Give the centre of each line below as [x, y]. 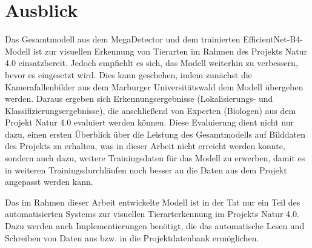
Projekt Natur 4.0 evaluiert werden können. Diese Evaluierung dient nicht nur [149, 122]
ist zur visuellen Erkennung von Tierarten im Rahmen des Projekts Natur [170, 51]
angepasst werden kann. [49, 182]
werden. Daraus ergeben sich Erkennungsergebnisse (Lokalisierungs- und [139, 99]
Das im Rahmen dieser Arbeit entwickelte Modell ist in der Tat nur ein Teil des [153, 202]
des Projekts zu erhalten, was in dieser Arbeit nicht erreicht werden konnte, [145, 146]
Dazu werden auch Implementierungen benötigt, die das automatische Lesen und [155, 226]
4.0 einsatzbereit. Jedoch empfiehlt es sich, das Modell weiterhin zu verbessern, [151, 63]
